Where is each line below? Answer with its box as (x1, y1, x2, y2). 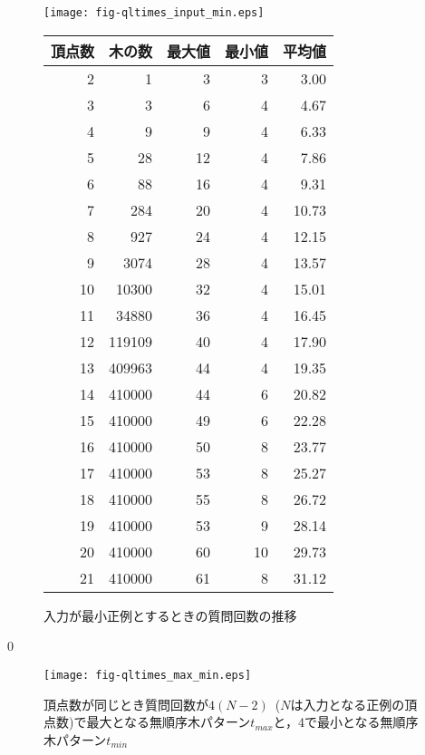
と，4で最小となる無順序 (273, 712, 419, 731)
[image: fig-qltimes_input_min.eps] (43, 6, 265, 19)
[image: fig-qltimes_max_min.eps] (43, 668, 252, 682)
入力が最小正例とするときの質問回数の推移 (43, 605, 297, 624)
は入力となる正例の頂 (290, 694, 418, 713)
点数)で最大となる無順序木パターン (43, 712, 251, 731)
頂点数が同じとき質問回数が (43, 694, 208, 713)
